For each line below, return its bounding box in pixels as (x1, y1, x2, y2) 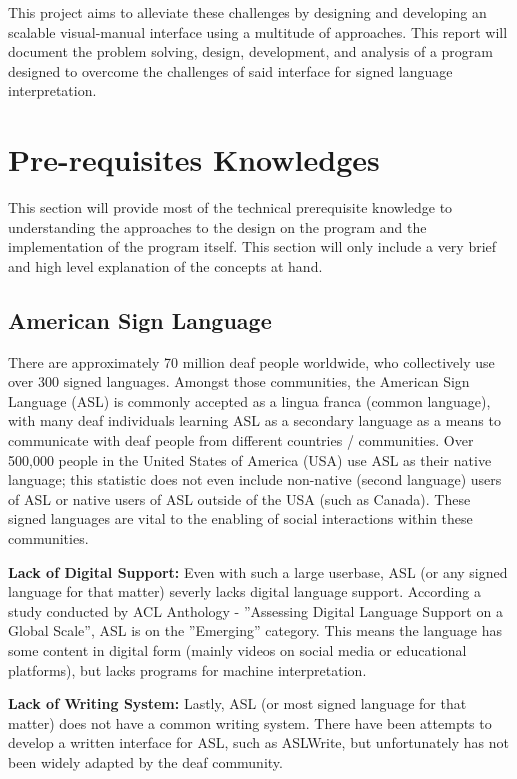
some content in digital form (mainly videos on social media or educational (8, 639, 467, 660)
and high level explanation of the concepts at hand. (8, 255, 323, 276)
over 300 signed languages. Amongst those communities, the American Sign (8, 371, 470, 392)
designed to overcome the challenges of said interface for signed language (8, 60, 453, 81)
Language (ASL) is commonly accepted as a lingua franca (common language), (8, 390, 491, 411)
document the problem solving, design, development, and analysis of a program (8, 41, 493, 62)
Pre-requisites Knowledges (8, 139, 380, 180)
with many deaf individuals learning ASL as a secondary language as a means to (8, 410, 501, 431)
